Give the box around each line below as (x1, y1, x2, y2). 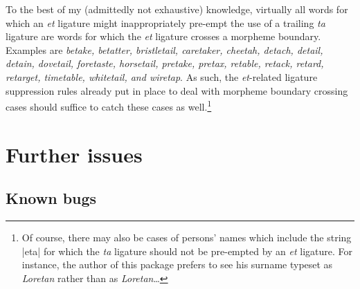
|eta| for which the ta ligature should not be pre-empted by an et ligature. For (21, 243, 353, 258)
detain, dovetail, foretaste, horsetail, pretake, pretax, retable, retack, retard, (6, 56, 324, 71)
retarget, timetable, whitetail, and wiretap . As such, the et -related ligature (6, 69, 318, 84)
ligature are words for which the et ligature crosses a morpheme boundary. (6, 29, 321, 44)
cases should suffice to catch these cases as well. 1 (6, 97, 212, 113)
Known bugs (6, 187, 97, 209)
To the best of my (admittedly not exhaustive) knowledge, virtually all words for (6, 2, 348, 16)
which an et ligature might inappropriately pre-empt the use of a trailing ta (6, 15, 325, 30)
